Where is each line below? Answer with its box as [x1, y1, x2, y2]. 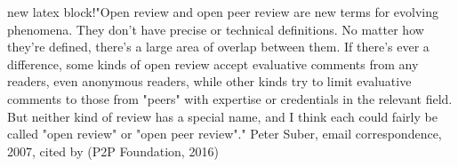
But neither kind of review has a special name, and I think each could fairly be [7, 107, 438, 125]
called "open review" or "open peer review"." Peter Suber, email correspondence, [7, 124, 442, 143]
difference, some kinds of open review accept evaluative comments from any [7, 54, 419, 73]
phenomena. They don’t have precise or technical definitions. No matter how [7, 20, 424, 38]
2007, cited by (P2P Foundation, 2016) [7, 141, 219, 160]
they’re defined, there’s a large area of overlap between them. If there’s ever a [7, 37, 430, 56]
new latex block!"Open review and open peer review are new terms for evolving [7, 3, 439, 20]
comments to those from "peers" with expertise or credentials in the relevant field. [7, 89, 453, 107]
